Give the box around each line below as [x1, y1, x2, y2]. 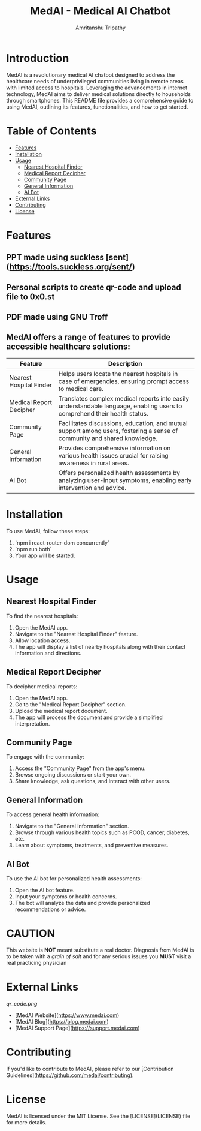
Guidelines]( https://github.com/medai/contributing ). [6, 1072, 134, 1079]
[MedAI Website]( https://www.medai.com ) [14, 1012, 120, 1019]
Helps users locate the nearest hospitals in [58, 369, 178, 378]
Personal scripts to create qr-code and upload [6, 282, 181, 292]
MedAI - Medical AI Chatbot [30, 4, 171, 18]
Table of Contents [6, 124, 97, 137]
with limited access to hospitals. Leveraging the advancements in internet [6, 84, 187, 91]
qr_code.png [6, 1000, 38, 1007]
